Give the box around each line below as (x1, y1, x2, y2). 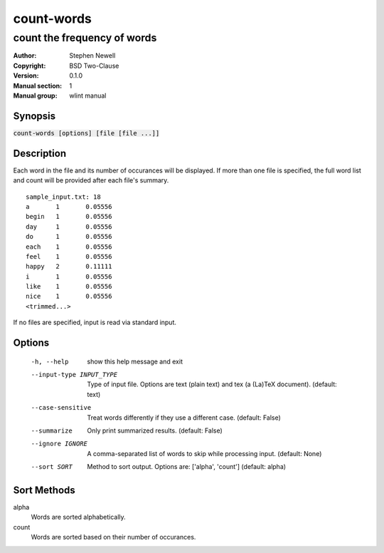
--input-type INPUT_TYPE (31, 371, 117, 379)
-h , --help (31, 357, 69, 366)
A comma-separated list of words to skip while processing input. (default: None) (87, 449, 322, 458)
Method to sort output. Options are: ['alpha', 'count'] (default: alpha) (87, 462, 287, 471)
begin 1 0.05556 (26, 212, 112, 221)
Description (13, 147, 67, 160)
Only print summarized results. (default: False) (87, 426, 223, 435)
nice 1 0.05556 (26, 292, 112, 301)
